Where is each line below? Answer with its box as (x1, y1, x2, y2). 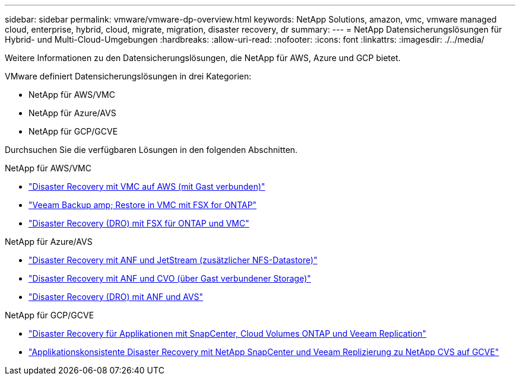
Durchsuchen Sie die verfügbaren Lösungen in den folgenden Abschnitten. (5, 145, 298, 155)
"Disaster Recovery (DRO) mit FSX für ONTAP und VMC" (28, 218, 249, 228)
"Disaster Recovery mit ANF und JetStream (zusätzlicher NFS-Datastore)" (28, 255, 318, 265)
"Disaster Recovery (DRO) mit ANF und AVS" (28, 292, 204, 302)
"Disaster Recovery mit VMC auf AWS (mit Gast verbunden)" (28, 181, 265, 191)
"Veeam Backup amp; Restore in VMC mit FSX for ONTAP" (28, 200, 257, 210)
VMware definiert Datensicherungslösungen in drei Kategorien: (5, 71, 252, 81)
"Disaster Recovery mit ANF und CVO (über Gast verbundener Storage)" (28, 273, 311, 283)
